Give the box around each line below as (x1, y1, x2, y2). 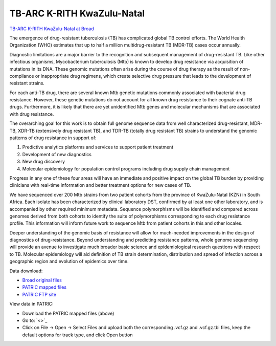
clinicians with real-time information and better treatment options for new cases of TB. (9, 182, 192, 188)
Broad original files (22, 277, 62, 284)
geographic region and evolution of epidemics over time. (9, 258, 129, 265)
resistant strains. (9, 80, 44, 86)
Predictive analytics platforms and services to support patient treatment (22, 144, 174, 150)
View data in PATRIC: (9, 301, 54, 307)
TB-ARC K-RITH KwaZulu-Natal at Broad (9, 26, 94, 32)
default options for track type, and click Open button (22, 332, 133, 338)
